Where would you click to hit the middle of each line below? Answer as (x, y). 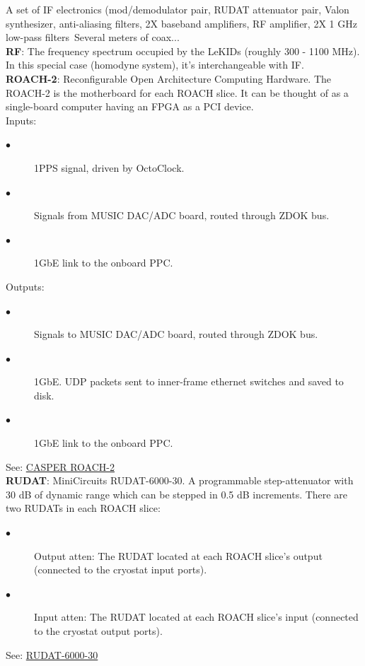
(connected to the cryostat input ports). (121, 569)
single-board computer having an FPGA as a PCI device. (130, 106)
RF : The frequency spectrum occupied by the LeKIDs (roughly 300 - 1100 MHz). (183, 51)
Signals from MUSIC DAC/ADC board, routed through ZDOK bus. (182, 215)
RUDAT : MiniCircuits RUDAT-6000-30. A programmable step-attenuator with (180, 480)
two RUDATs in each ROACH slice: (83, 508)
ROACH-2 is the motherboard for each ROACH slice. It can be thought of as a (177, 92)
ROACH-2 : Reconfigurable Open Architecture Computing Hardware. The (169, 78)
